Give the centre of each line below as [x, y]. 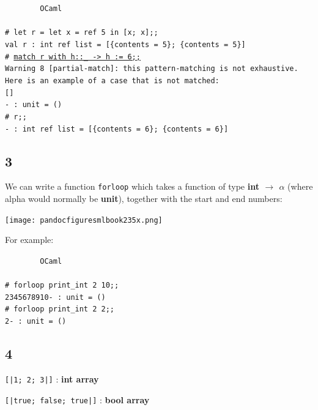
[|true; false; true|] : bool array [77, 399]
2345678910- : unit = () [55, 297]
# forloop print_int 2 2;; [60, 309]
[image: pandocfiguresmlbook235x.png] [84, 220]
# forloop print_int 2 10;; [62, 285]
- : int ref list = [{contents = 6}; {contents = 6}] [117, 129]
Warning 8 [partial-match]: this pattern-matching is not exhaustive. [152, 69]
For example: [29, 240]
